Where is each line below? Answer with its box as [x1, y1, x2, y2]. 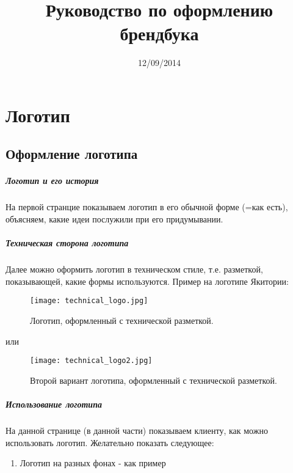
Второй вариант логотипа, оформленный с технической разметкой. [30, 373, 277, 386]
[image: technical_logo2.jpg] [30, 356, 153, 365]
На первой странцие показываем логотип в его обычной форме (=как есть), [5, 200, 288, 213]
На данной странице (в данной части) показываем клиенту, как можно [5, 424, 268, 437]
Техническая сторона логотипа [5, 237, 129, 249]
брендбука [120, 21, 199, 46]
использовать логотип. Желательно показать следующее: [5, 436, 214, 449]
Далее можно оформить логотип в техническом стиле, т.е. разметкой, [5, 263, 263, 276]
